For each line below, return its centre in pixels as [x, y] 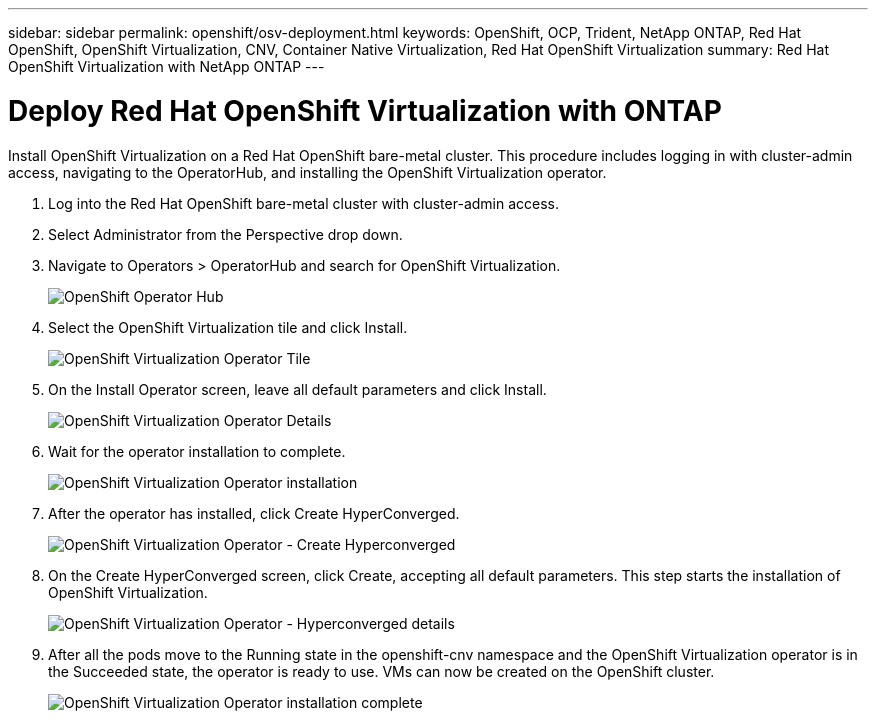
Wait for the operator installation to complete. [197, 451]
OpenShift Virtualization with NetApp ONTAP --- [166, 66]
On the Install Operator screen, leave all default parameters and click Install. [297, 389]
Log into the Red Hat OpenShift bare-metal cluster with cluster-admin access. [304, 203]
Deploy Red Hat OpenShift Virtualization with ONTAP [365, 110]
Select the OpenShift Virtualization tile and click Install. [228, 327]
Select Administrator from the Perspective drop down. [225, 234]
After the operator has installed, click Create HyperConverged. [254, 513]
